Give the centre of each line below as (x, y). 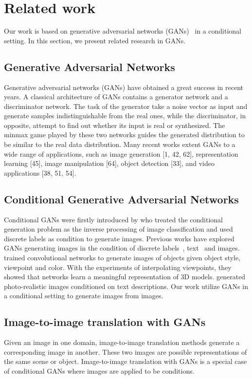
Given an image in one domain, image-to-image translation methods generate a (122, 342)
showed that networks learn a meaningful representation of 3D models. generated (125, 277)
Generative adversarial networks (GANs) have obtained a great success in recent (124, 87)
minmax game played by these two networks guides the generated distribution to (124, 135)
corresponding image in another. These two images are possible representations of (126, 352)
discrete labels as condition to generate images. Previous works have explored (119, 238)
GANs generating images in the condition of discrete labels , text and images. (122, 248)
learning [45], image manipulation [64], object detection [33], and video (109, 163)
